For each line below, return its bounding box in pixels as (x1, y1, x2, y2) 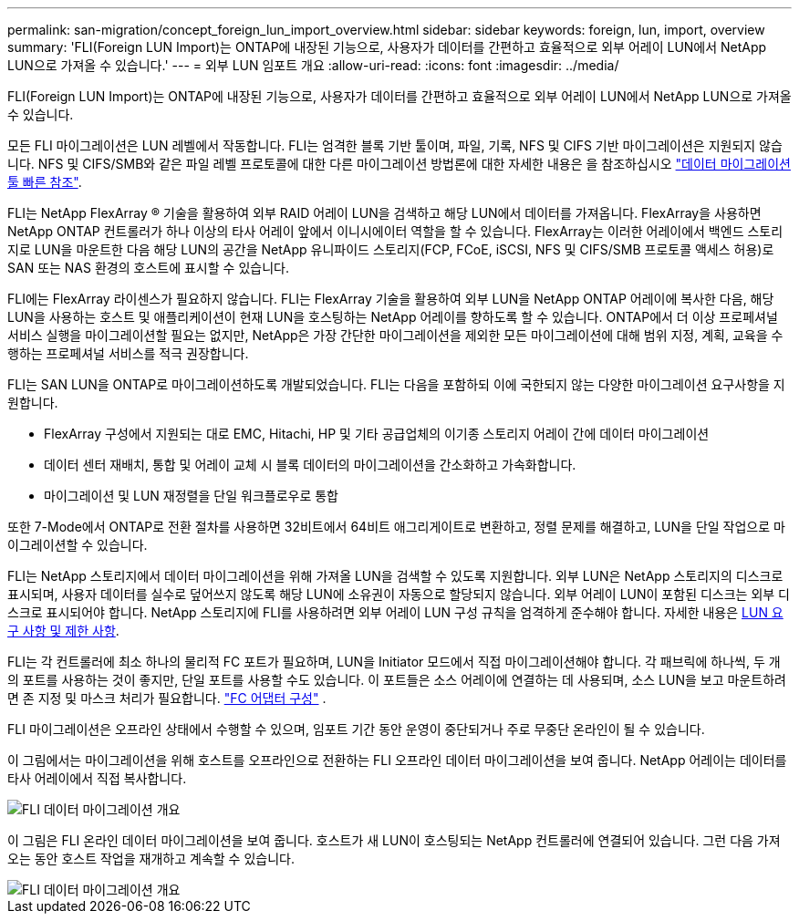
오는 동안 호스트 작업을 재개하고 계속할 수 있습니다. (7, 851, 295, 866)
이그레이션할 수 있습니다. (7, 537, 148, 553)
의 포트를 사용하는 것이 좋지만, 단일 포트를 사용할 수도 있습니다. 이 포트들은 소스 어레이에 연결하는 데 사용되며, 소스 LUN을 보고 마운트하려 (7, 672, 786, 688)
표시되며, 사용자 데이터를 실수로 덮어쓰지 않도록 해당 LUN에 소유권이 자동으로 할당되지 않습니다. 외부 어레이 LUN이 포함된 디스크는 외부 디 (7, 586, 790, 602)
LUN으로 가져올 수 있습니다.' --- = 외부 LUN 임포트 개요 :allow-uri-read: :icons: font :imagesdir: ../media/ (7, 57, 619, 73)
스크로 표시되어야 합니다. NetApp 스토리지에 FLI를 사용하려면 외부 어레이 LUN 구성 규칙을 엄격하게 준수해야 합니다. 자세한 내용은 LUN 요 (7, 605, 783, 620)
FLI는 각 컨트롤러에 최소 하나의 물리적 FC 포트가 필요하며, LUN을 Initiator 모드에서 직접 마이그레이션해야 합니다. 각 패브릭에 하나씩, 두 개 (7, 654, 781, 669)
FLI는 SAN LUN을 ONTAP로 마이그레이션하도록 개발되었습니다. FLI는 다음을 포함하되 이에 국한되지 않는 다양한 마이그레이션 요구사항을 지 (7, 377, 785, 392)
